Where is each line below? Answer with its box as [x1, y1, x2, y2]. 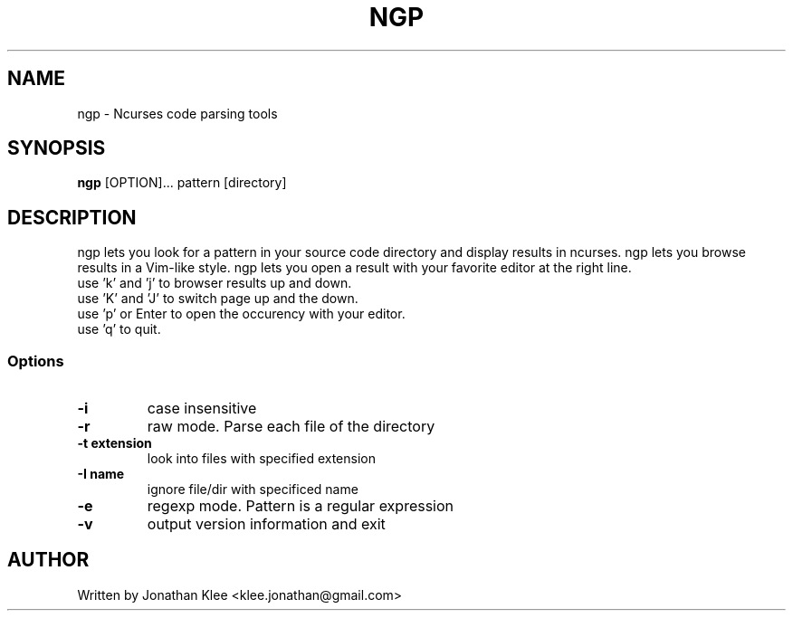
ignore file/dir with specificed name [147, 481, 358, 498]
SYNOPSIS [7, 137, 106, 160]
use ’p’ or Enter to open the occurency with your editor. [77, 306, 406, 322]
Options [7, 351, 64, 370]
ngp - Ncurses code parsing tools [77, 105, 278, 121]
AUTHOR [7, 548, 90, 572]
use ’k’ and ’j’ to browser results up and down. [77, 275, 352, 291]
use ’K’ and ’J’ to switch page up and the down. [77, 290, 358, 307]
